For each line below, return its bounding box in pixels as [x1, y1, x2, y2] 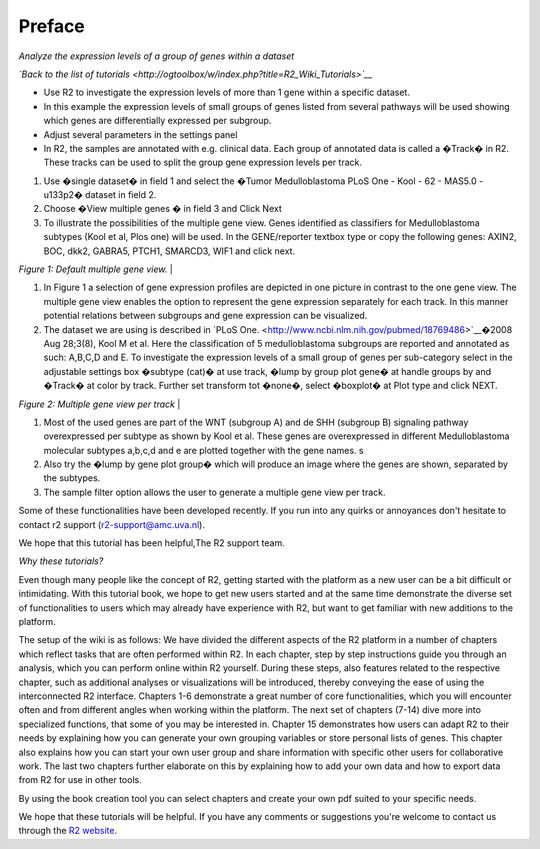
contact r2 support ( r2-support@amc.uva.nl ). [18, 518, 205, 530]
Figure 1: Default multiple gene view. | [18, 263, 174, 275]
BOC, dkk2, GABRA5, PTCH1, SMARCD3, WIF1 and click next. [43, 245, 295, 257]
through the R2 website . [18, 825, 118, 837]
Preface [18, 15, 85, 37]
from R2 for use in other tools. [18, 774, 142, 786]
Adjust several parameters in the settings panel [43, 128, 238, 140]
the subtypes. [43, 472, 101, 484]
